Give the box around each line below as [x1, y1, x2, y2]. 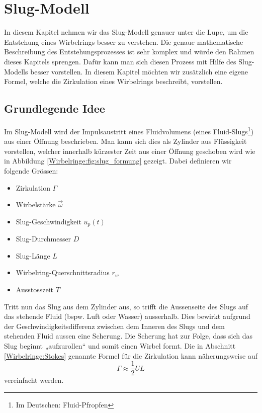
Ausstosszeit [16, 284, 53, 294]
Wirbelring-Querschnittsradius [16, 267, 110, 278]
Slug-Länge [16, 250, 50, 261]
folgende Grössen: [4, 165, 58, 176]
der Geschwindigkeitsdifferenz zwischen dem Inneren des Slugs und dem [4, 320, 225, 331]
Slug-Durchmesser [16, 233, 71, 244]
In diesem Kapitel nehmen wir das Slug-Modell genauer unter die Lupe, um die [4, 27, 248, 37]
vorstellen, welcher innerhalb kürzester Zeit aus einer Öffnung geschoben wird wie [4, 145, 255, 156]
